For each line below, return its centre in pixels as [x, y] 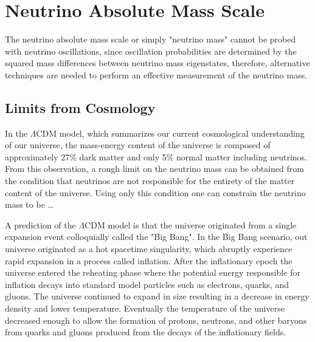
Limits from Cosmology [80, 107]
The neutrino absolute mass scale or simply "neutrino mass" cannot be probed [151, 39]
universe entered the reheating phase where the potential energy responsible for [153, 272]
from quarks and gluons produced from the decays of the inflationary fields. [146, 332]
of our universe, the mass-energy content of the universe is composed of [138, 145]
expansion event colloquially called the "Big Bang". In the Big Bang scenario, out [156, 237]
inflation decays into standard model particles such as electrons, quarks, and [147, 284]
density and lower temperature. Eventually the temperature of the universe [145, 308]
